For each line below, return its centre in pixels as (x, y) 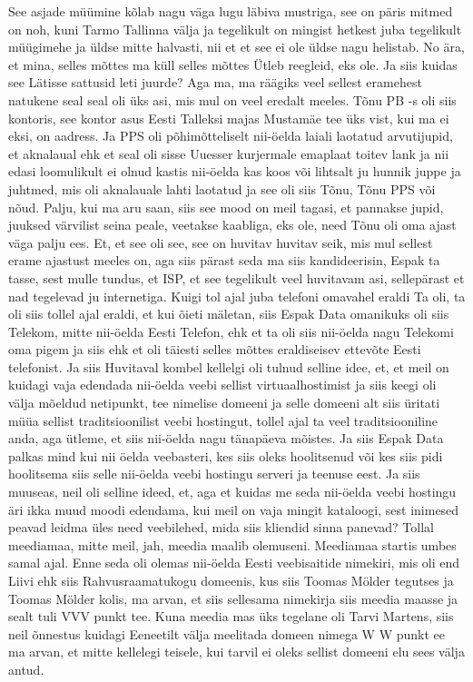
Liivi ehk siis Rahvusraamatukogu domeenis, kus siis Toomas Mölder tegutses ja (231, 580)
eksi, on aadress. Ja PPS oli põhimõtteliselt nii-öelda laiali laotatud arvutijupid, (231, 136)
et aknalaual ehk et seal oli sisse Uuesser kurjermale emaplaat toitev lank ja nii (229, 153)
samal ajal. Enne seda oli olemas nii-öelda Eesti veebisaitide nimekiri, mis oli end (234, 563)
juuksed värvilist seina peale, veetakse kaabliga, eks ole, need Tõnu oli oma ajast (232, 225)
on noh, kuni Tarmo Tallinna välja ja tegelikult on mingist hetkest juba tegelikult (235, 29)
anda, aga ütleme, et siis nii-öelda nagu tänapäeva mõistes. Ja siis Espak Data (226, 438)
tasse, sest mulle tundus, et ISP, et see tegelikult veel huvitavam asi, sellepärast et (236, 277)
